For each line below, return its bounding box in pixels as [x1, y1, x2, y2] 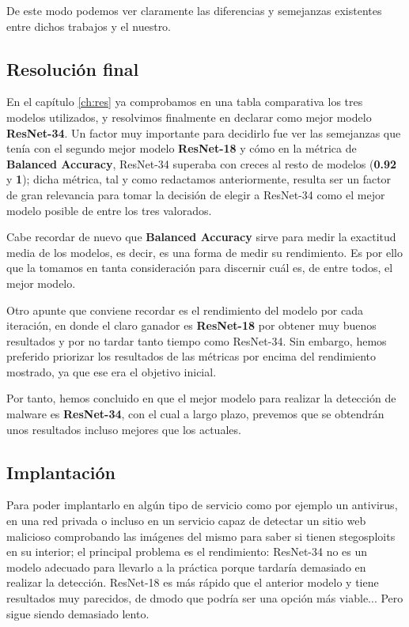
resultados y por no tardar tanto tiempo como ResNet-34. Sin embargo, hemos [6, 332, 387, 349]
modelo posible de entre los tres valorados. [6, 202, 212, 218]
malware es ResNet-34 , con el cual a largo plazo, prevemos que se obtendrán [6, 406, 384, 422]
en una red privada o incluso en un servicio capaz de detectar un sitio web [6, 512, 366, 529]
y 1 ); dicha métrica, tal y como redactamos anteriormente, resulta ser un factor [6, 171, 392, 187]
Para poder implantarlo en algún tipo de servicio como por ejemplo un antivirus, [6, 497, 398, 513]
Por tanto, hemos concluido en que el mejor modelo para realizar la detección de [6, 390, 396, 406]
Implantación [6, 459, 116, 484]
